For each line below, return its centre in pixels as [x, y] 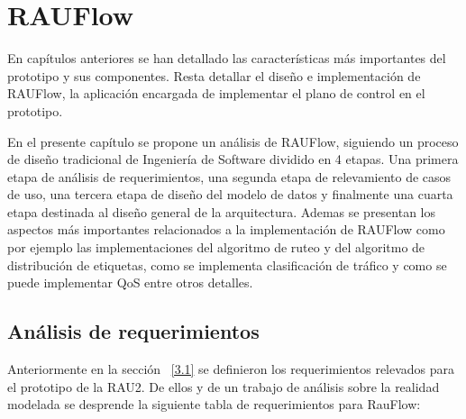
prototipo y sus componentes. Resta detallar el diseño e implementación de [214, 75]
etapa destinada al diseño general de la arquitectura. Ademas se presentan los [222, 211]
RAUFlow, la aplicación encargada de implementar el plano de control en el [216, 93]
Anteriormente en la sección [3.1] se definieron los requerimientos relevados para [231, 369]
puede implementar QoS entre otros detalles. [130, 282]
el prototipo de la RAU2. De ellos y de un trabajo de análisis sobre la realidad [224, 386]
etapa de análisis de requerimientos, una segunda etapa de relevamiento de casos [229, 176]
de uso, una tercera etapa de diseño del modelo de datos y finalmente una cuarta [230, 194]
